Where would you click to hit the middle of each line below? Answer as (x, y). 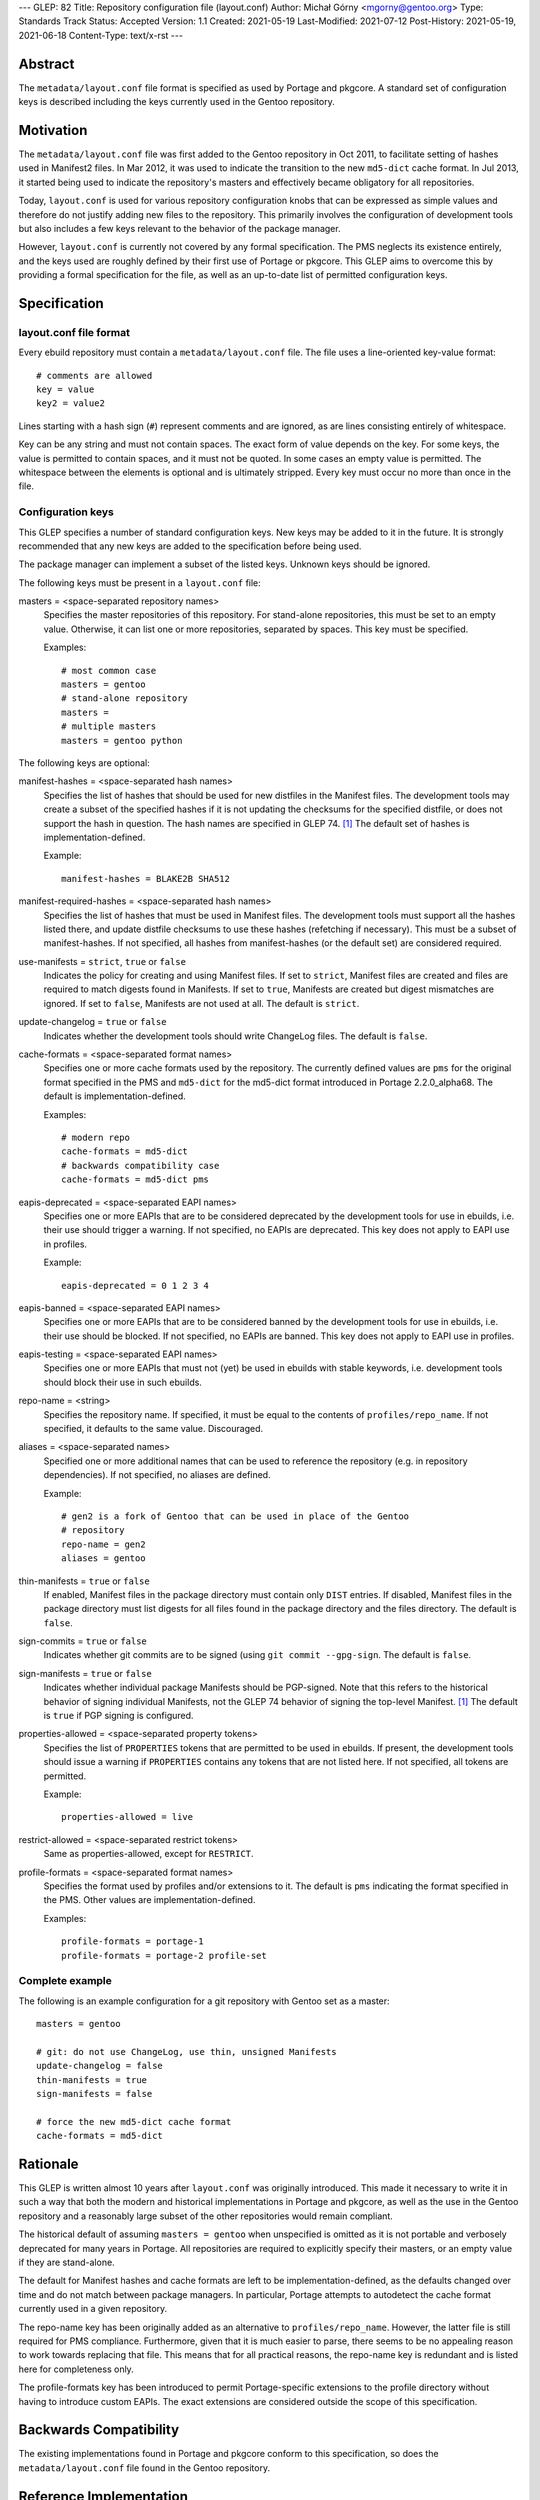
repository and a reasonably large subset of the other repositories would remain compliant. (206, 2216)
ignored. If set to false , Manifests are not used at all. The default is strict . (201, 1003)
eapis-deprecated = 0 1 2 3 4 (135, 1285)
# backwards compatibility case (140, 1165)
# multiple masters (109, 726)
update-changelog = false (100, 2066)
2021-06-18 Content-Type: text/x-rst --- (101, 35)
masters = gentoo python (122, 740)
